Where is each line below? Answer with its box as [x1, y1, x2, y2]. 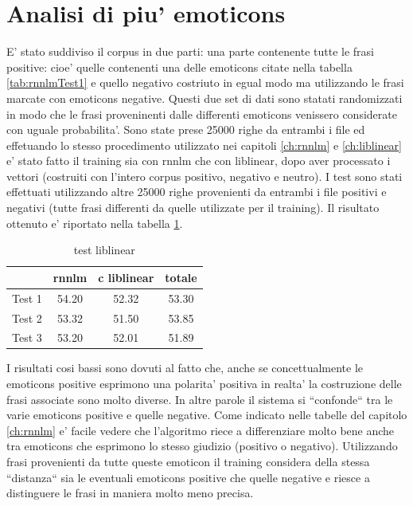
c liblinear [98, 269, 154, 285]
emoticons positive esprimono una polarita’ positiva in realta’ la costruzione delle [6, 375, 402, 392]
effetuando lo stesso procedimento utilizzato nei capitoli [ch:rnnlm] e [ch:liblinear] [6, 136, 402, 153]
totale [165, 269, 197, 285]
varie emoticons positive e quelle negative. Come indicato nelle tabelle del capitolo [6, 406, 407, 423]
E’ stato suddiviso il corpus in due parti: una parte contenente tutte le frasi [6, 43, 374, 60]
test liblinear [73, 241, 135, 258]
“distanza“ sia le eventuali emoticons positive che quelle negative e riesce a [6, 469, 370, 485]
